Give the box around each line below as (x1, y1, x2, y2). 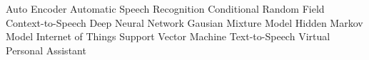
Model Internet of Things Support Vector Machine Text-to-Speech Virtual (6, 29, 330, 44)
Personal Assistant (6, 42, 86, 57)
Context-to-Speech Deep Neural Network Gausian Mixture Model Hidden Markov (6, 15, 363, 30)
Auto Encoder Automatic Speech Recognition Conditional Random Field (6, 1, 325, 16)
